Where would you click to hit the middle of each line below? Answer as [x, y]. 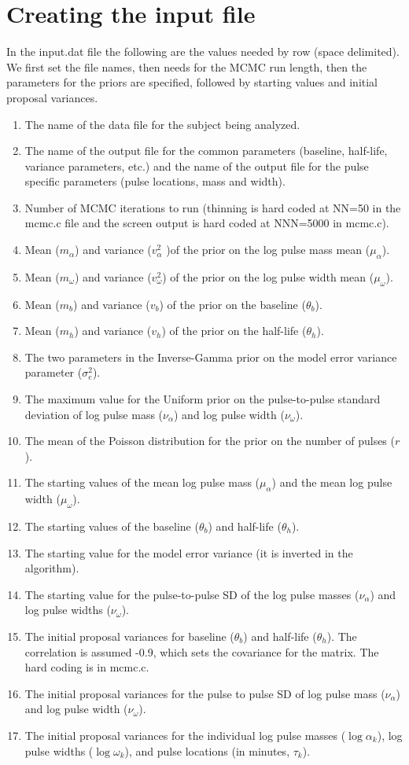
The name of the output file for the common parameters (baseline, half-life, [206, 151]
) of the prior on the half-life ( [234, 331]
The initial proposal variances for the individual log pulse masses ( [185, 735]
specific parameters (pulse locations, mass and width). [155, 181]
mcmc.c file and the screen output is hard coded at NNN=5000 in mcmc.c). [207, 223]
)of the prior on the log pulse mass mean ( [268, 250]
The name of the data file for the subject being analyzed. [162, 124]
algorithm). [52, 568]
